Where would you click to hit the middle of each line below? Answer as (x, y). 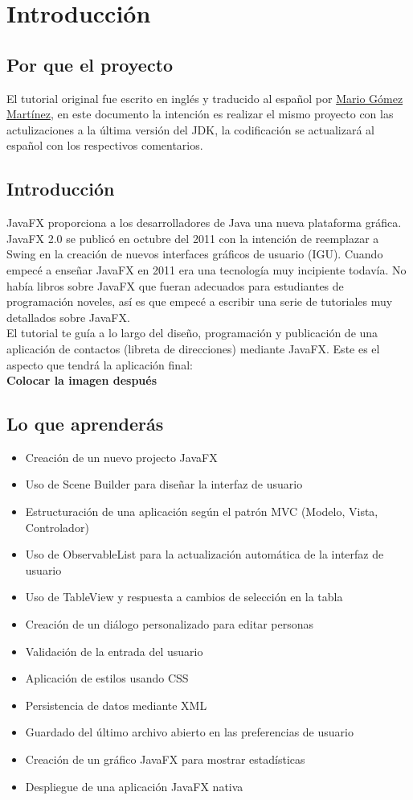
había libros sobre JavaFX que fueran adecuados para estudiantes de (175, 285)
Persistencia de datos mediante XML (116, 705)
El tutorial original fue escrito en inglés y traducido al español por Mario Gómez (205, 98)
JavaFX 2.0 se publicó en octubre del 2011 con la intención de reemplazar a (193, 238)
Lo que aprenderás (85, 424)
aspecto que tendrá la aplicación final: (100, 364)
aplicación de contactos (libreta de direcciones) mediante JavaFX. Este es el (193, 348)
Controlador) (57, 527)
